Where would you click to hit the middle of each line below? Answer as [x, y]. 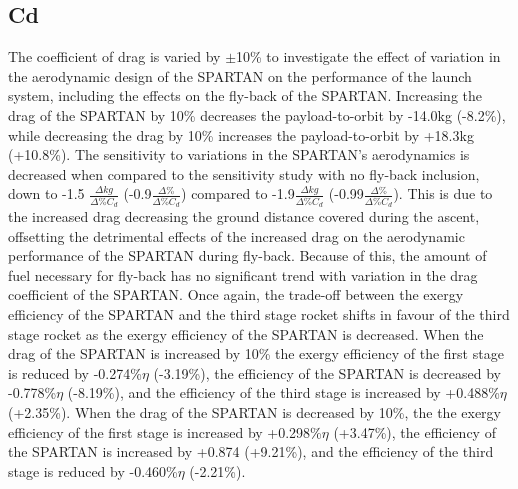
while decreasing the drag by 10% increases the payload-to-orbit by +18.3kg [241, 134]
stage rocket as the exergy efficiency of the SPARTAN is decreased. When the [246, 333]
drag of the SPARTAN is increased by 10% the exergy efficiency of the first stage [256, 353]
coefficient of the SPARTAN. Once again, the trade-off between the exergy [236, 294]
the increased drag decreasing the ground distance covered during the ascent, [244, 216]
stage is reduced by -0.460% [93, 470]
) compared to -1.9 [238, 193]
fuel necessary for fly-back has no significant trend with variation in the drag [243, 274]
